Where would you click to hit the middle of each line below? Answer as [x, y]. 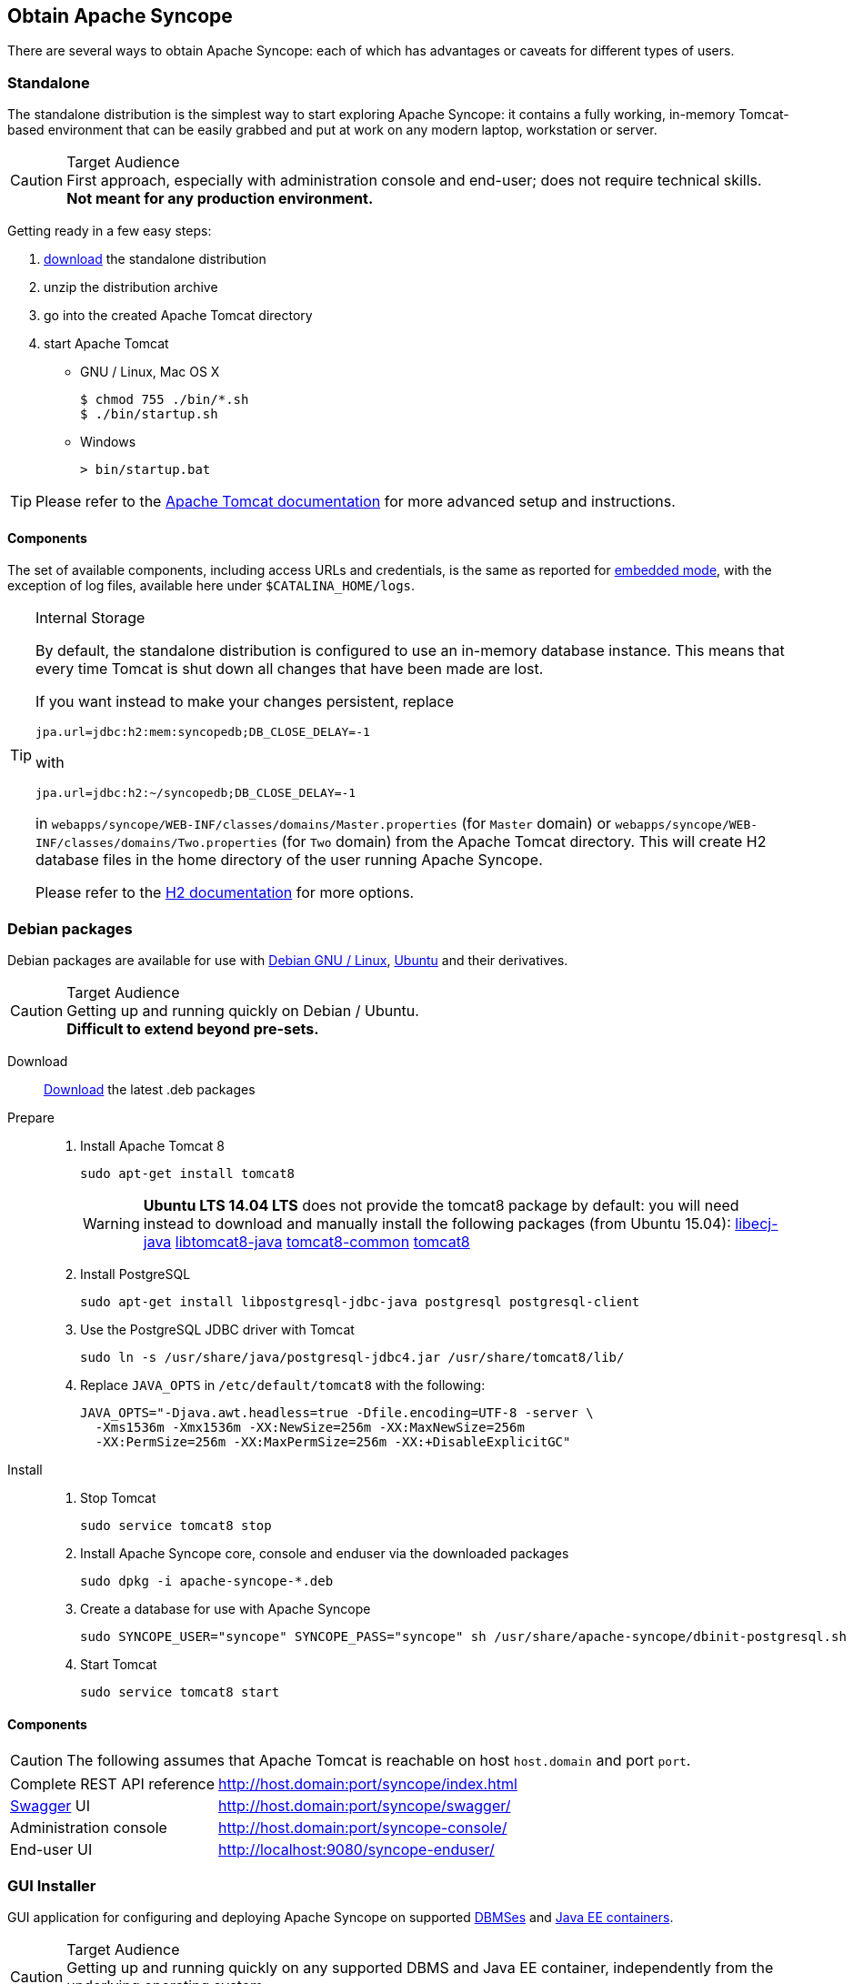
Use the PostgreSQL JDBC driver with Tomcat [217, 1330]
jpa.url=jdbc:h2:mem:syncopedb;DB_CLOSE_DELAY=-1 [203, 732]
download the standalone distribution [155, 259]
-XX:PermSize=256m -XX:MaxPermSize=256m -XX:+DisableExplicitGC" [333, 1442]
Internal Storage [90, 618]
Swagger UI [50, 1806]
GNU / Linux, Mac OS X [150, 372]
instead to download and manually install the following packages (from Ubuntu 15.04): [437, 1224]
